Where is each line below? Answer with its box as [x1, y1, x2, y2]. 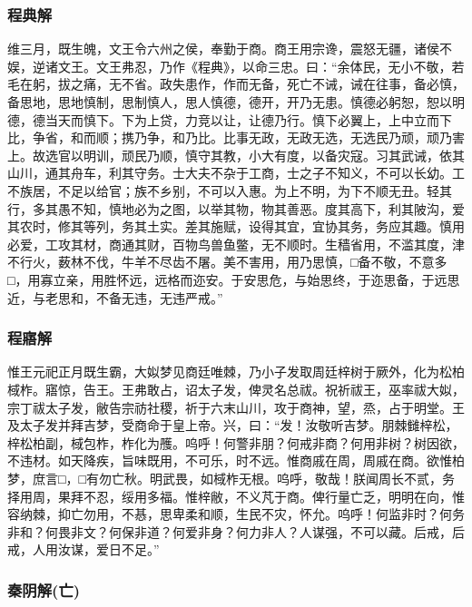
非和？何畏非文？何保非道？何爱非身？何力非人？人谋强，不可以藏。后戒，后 [7, 522, 465, 541]
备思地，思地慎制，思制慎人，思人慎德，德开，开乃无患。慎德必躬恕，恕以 [7, 93, 452, 111]
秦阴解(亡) [7, 578, 81, 601]
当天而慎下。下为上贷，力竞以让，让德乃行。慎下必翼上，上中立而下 [44, 110, 452, 129]
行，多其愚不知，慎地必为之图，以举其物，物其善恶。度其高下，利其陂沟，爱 [7, 199, 465, 218]
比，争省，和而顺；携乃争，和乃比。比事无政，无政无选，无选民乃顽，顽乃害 [7, 128, 465, 147]
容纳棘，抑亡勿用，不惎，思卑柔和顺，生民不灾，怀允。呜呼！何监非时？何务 [7, 504, 465, 524]
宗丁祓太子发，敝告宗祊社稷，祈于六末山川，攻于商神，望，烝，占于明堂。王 [7, 397, 465, 416]
